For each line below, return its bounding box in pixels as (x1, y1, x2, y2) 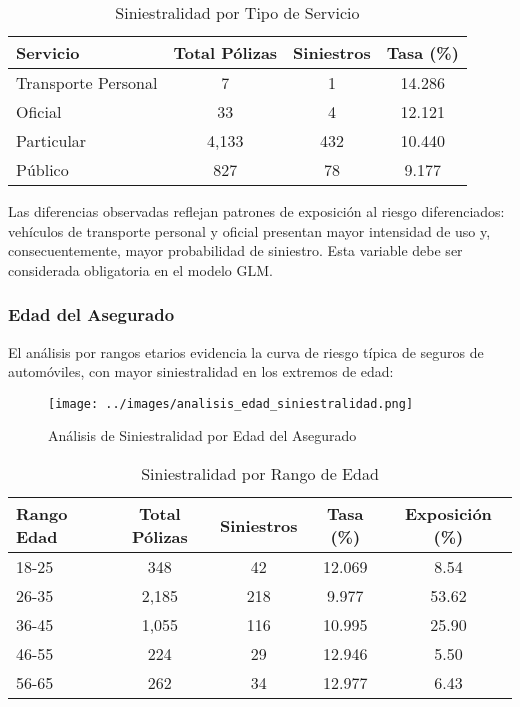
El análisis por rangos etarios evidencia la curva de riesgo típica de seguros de (8, 341, 484, 362)
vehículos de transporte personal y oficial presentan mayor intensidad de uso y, (8, 220, 491, 241)
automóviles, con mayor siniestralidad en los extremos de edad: (8, 361, 394, 382)
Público (16, 158, 69, 181)
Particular (16, 129, 87, 152)
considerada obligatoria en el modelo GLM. (8, 259, 273, 280)
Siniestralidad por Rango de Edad (141, 462, 379, 486)
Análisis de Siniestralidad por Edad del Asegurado (48, 425, 357, 446)
